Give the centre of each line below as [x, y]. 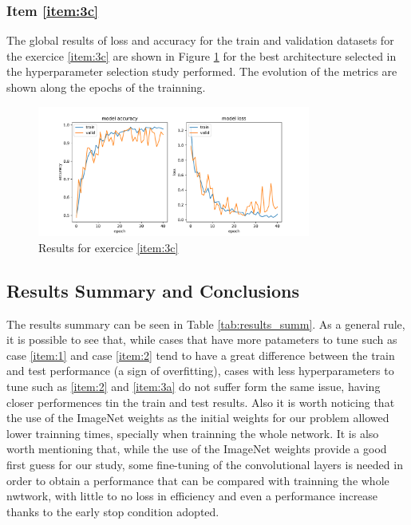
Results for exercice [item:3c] [109, 247]
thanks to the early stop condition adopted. [113, 511]
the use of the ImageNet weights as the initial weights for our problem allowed [198, 418]
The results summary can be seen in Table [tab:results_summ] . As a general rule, [206, 324]
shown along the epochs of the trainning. [106, 87]
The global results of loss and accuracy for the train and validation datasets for [200, 40]
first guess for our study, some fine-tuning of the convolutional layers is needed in [205, 464]
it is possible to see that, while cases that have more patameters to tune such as [202, 339]
